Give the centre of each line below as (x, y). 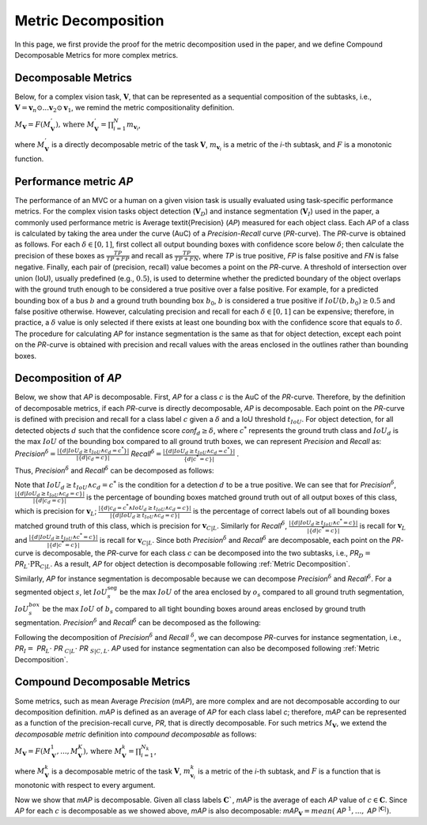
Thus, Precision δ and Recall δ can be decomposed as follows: (114, 470)
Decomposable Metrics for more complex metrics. (96, 55)
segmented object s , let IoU (61, 592)
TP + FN (187, 259)
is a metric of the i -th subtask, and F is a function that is (289, 771)
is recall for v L (383, 527)
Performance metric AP (74, 181)
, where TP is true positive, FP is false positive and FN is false (299, 255)
